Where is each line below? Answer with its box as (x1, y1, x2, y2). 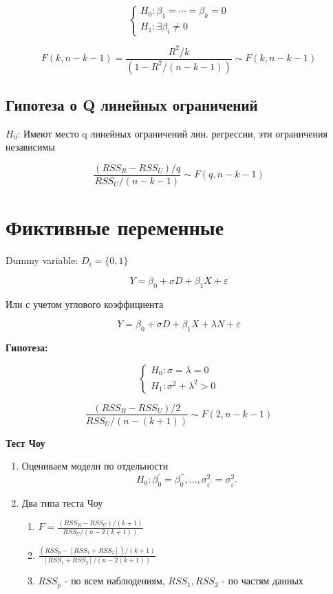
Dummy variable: (6, 253, 78, 267)
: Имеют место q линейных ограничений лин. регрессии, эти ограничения (17, 126, 327, 140)
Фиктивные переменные (6, 213, 224, 241)
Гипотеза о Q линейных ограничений (6, 93, 258, 115)
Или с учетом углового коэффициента (6, 296, 164, 311)
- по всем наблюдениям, (64, 573, 165, 588)
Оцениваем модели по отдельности (21, 459, 169, 473)
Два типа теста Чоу (21, 496, 103, 510)
